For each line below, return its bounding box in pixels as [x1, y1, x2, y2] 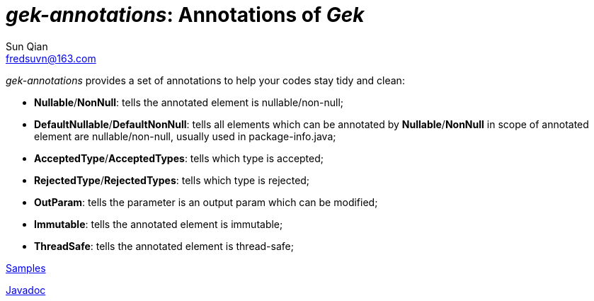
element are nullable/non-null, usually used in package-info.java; [34, 130, 336, 142]
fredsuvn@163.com [6, 52, 96, 64]
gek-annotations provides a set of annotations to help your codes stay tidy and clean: [6, 74, 405, 86]
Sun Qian [6, 40, 48, 52]
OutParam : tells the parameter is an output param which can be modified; [34, 195, 378, 208]
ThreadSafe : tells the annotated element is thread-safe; [34, 239, 294, 252]
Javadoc [6, 283, 46, 296]
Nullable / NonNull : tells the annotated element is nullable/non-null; [34, 96, 344, 108]
